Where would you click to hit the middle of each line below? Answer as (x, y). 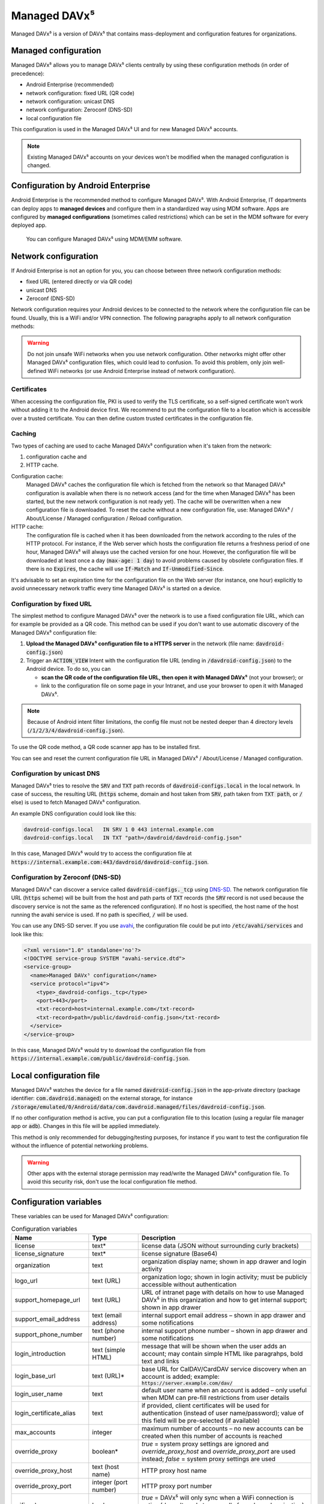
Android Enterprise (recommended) (70, 85)
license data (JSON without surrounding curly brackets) (220, 1246)
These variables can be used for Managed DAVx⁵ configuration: (90, 1216)
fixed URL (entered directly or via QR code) (79, 282)
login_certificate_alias (45, 1413)
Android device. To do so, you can (68, 669)
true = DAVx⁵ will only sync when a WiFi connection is (217, 1498)
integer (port (110, 1482)
